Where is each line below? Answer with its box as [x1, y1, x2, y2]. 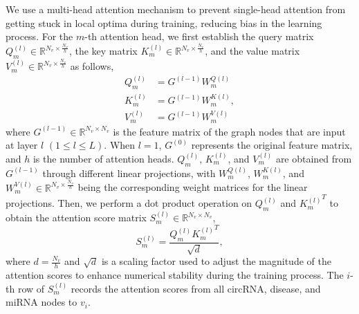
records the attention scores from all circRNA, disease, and [71, 281, 321, 295]
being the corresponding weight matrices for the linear [77, 180, 308, 194]
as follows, [70, 59, 114, 73]
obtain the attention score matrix [6, 210, 147, 225]
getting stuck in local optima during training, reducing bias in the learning [6, 15, 322, 30]
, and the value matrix [205, 44, 300, 58]
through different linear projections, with [42, 165, 216, 180]
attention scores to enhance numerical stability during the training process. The [6, 268, 344, 282]
